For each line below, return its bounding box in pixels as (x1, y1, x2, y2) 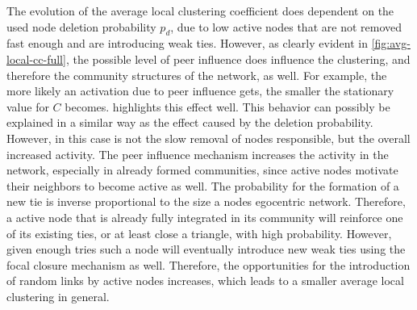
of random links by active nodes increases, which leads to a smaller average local (6, 272, 404, 289)
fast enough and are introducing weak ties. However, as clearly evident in (6, 35, 368, 52)
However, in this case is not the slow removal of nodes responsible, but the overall (6, 129, 411, 146)
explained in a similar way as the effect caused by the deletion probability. (6, 114, 373, 131)
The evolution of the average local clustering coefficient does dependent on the (6, 2, 394, 19)
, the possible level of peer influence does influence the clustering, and (65, 50, 411, 67)
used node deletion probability (6, 18, 156, 35)
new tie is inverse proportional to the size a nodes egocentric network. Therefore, (6, 193, 406, 210)
